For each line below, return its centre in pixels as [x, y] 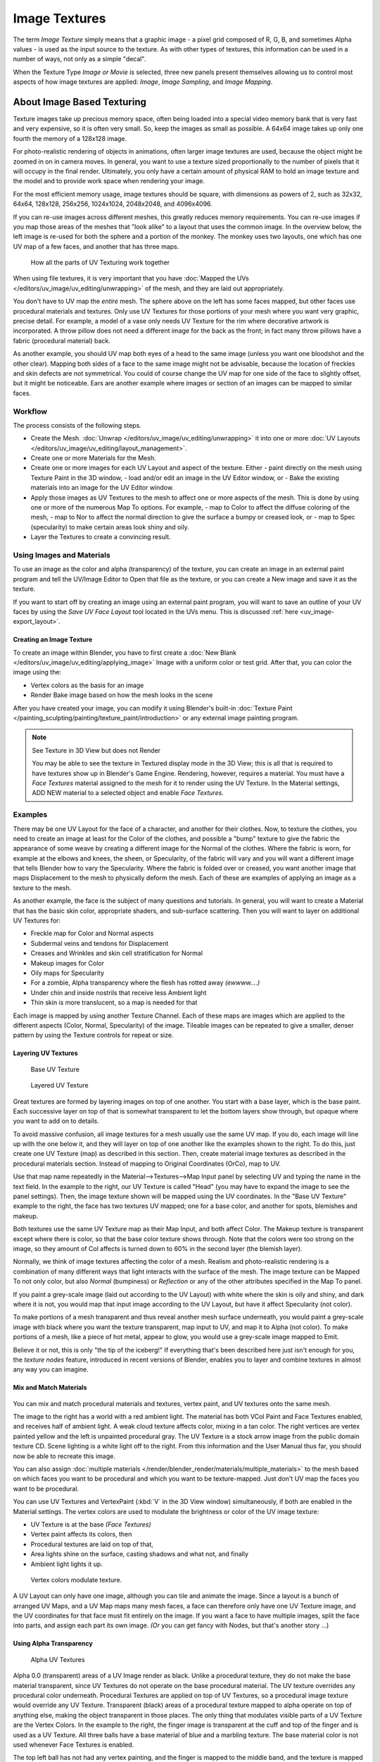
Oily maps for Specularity [68, 973]
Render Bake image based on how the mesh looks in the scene [122, 695]
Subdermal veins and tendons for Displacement [100, 943]
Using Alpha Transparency [53, 1644]
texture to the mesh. [42, 887]
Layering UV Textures [45, 1053]
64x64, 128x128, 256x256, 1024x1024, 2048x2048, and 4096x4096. [113, 204]
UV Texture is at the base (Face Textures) [91, 1524]
